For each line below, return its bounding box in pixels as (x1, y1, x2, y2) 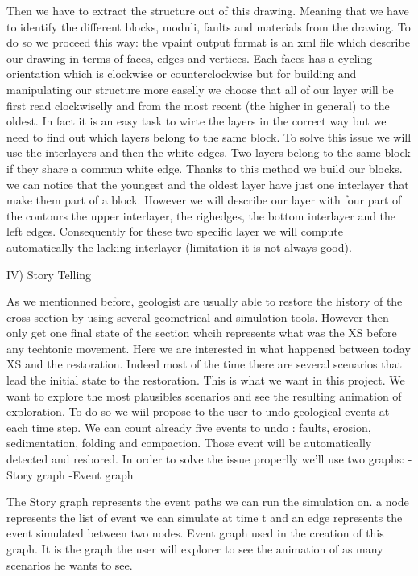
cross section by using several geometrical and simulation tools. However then (6, 308, 389, 325)
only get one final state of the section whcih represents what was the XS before (6, 324, 397, 341)
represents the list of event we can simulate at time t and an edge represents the (6, 508, 403, 525)
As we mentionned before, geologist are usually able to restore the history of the (6, 293, 403, 310)
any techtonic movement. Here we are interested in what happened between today (6, 339, 411, 356)
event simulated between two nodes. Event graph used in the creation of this (6, 525, 384, 541)
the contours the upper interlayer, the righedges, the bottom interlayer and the (6, 207, 396, 224)
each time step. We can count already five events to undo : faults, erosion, (6, 418, 371, 435)
